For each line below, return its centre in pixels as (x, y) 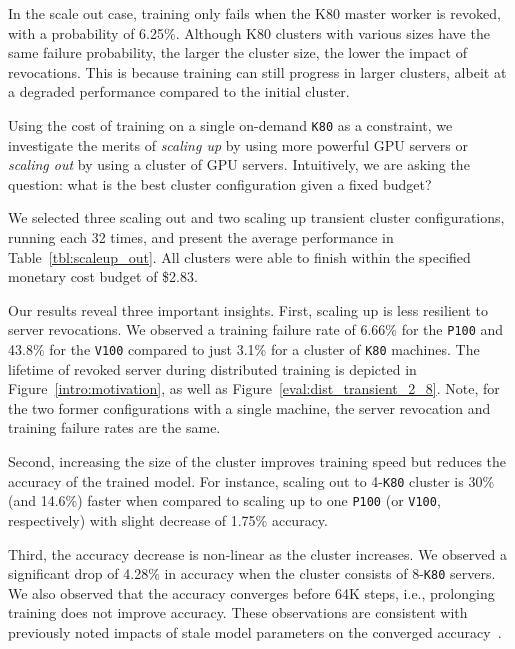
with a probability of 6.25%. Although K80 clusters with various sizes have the (249, 32)
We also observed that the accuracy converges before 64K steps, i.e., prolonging (251, 592)
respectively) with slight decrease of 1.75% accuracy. (168, 519)
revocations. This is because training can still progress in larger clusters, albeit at (257, 71)
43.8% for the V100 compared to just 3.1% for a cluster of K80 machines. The (244, 349)
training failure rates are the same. (114, 427)
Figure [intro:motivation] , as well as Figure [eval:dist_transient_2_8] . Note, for (254, 388)
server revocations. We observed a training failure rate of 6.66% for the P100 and (256, 329)
